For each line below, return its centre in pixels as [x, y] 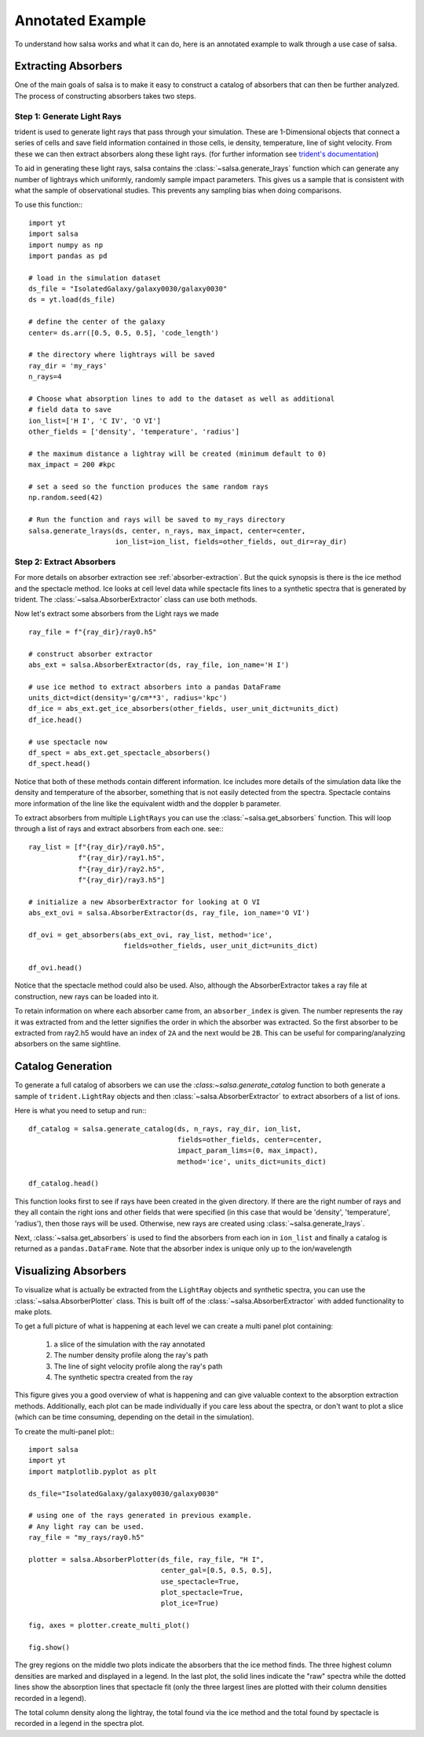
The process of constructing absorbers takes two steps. [105, 96]
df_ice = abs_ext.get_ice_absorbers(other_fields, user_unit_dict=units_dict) [184, 709]
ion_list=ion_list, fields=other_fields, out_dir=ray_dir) [231, 542]
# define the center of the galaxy [97, 322]
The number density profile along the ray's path [131, 1355]
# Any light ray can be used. [87, 1526]
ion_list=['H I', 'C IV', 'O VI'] [95, 421]
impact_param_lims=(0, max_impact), [248, 1151]
